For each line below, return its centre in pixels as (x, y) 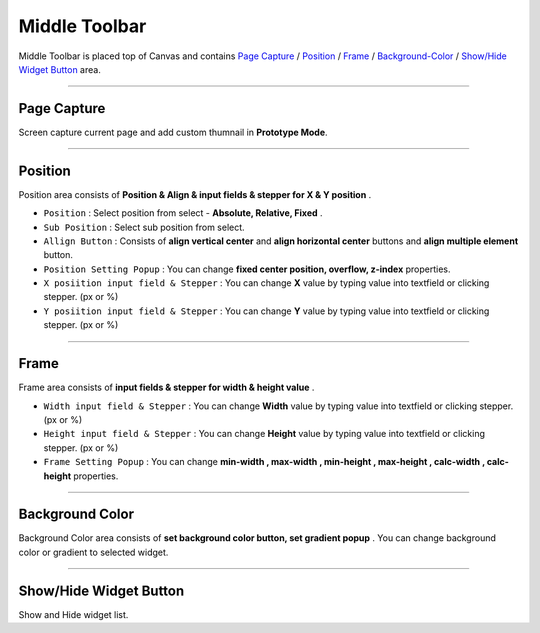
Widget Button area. (60, 69)
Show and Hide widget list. (73, 614)
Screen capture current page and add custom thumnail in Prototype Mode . (173, 132)
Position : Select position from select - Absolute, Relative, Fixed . (183, 213)
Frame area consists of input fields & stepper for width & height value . (166, 387)
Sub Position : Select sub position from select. (144, 227)
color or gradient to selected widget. (93, 552)
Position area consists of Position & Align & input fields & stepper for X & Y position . (195, 194)
